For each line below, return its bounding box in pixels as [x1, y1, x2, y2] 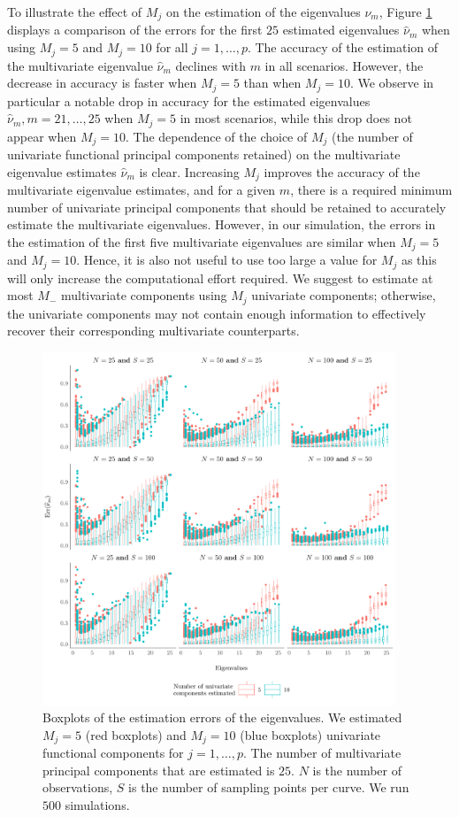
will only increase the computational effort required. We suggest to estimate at [7, 268, 433, 287]
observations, [42, 778, 113, 797]
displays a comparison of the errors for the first [7, 20, 263, 39]
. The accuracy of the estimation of [247, 38, 439, 57]
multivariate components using [60, 286, 227, 304]
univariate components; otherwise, [251, 286, 436, 304]
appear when [7, 127, 77, 145]
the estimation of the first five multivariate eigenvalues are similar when [7, 232, 396, 250]
